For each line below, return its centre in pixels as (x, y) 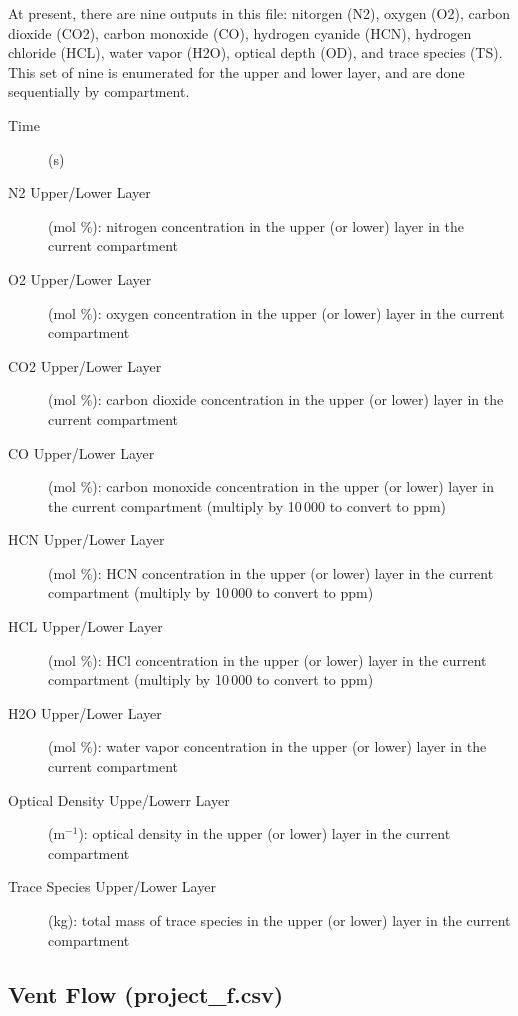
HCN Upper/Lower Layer (86, 539)
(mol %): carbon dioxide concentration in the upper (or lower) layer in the (276, 399)
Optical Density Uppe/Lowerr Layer (119, 799)
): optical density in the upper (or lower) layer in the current (264, 833)
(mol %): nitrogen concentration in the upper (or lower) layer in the (256, 225)
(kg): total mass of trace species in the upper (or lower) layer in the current (279, 920)
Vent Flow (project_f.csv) (146, 993)
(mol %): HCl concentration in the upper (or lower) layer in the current (267, 659)
